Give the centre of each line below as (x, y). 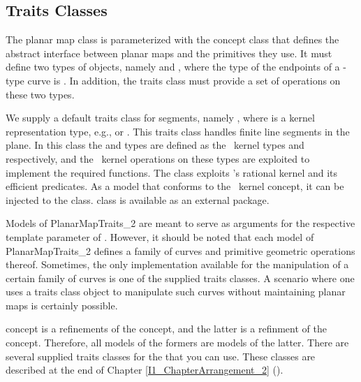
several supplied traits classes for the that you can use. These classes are (161, 356)
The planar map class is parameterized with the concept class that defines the (172, 39)
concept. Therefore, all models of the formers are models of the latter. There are (177, 343)
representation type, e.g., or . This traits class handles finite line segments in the (178, 131)
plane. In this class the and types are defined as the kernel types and (155, 145)
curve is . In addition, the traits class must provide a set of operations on (184, 80)
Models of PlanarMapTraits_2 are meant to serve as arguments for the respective (180, 223)
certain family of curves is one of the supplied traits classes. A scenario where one (180, 278)
